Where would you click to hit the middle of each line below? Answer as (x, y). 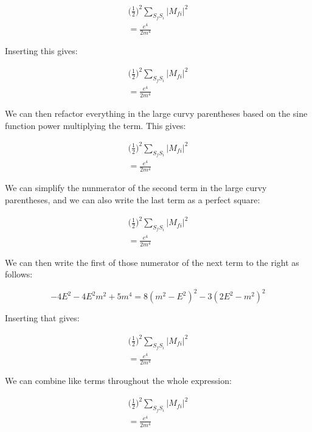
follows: (19, 274)
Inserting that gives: (42, 318)
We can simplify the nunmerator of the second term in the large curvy (136, 188)
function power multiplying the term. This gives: (95, 125)
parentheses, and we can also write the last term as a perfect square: (133, 199)
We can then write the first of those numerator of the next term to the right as (152, 262)
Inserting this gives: (41, 51)
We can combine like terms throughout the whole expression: (118, 381)
